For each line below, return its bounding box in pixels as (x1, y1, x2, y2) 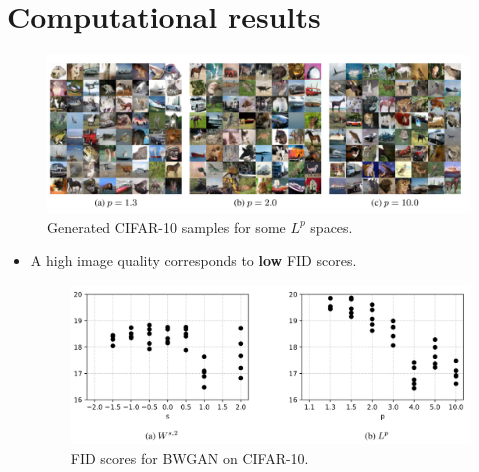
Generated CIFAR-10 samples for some (47, 216, 286, 237)
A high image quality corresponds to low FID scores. (30, 250, 357, 271)
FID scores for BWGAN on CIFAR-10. (70, 447, 309, 468)
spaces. (310, 216, 353, 237)
